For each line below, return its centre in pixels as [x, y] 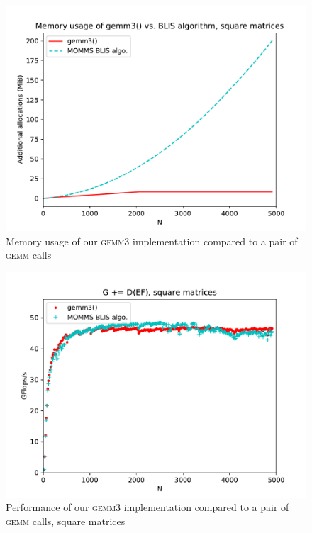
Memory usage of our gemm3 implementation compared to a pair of [152, 241]
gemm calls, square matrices [66, 521]
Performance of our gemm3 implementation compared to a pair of [147, 507]
